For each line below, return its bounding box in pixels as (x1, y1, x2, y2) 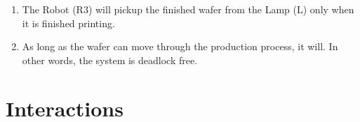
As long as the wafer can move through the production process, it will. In (22, 39, 338, 54)
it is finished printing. (22, 15, 115, 30)
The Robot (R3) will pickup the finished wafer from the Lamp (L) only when (22, 2, 354, 16)
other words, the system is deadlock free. (22, 52, 198, 67)
